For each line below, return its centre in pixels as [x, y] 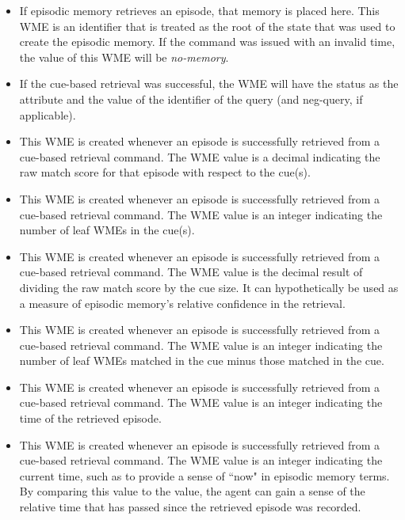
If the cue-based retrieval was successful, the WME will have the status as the [209, 84]
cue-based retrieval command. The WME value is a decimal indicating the [200, 156]
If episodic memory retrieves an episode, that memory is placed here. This [199, 10]
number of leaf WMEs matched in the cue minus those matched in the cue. [202, 361]
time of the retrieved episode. [90, 418]
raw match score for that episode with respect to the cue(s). [165, 172]
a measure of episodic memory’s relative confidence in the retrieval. [182, 303]
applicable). [48, 114]
